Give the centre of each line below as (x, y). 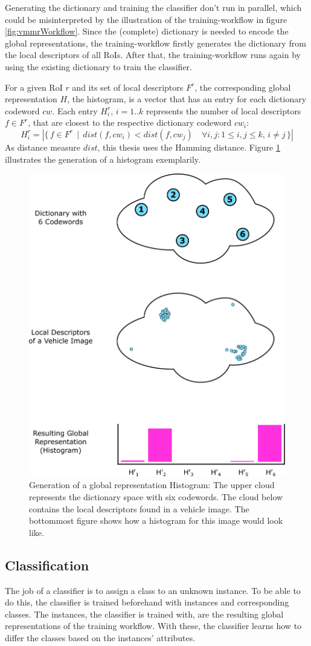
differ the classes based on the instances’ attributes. (100, 638)
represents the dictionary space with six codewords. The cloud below (156, 497)
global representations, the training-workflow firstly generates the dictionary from (155, 43)
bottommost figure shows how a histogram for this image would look (156, 520)
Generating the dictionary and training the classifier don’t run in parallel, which (153, 7)
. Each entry (75, 110)
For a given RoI (34, 87)
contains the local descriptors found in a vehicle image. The (139, 508)
